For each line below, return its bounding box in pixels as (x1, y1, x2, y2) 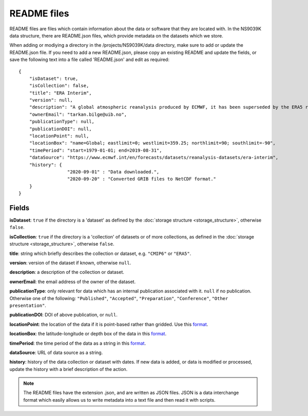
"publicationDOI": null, (29, 126, 92, 132)
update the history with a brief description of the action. (9, 366, 128, 372)
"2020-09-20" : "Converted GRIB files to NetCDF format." (67, 176, 217, 182)
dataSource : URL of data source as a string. (9, 349, 103, 355)
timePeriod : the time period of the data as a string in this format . (9, 340, 146, 346)
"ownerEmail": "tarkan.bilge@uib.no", (29, 111, 127, 117)
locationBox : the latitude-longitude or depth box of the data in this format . (9, 331, 167, 337)
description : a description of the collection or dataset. (9, 269, 124, 275)
